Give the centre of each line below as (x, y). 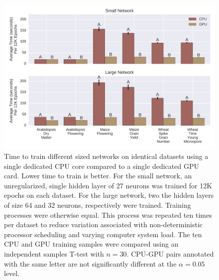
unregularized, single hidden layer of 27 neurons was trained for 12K (108, 185)
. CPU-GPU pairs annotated (170, 254)
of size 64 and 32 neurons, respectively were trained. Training (98, 205)
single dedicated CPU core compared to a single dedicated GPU (102, 166)
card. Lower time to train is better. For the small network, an (98, 176)
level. (12, 273)
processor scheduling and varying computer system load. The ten (103, 234)
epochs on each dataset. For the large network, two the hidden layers (109, 195)
